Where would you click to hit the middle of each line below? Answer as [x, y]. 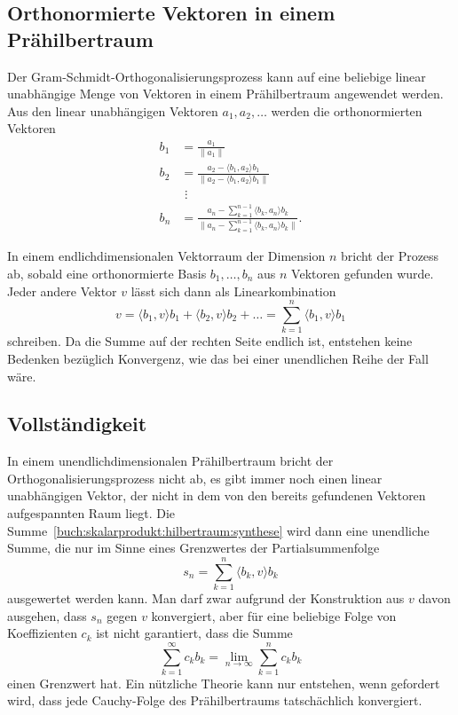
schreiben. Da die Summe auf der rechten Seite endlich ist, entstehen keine [210, 341]
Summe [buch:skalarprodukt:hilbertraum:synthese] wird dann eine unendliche [218, 530]
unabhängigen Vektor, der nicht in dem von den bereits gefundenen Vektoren [217, 495]
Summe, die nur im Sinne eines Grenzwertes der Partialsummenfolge [193, 548]
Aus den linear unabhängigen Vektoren [113, 110]
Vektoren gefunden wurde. [363, 273]
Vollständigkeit [77, 424]
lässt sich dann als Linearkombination [233, 291]
